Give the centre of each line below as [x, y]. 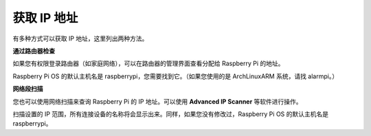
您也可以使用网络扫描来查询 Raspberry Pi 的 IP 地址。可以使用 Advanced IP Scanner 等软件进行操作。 [157, 101]
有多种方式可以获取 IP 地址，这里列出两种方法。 [80, 38]
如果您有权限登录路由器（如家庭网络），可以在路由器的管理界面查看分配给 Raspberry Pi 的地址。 [148, 64]
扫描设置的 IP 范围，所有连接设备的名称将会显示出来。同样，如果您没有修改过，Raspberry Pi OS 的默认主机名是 [171, 114]
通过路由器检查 [34, 51]
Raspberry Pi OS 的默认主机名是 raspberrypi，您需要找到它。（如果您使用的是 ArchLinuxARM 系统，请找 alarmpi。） [176, 76]
